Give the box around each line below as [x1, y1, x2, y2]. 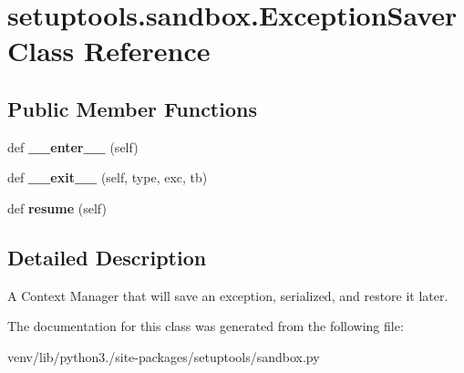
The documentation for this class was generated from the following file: [7, 316, 404, 336]
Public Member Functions [7, 94, 257, 122]
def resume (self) [7, 198, 107, 217]
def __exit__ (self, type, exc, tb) [7, 168, 208, 187]
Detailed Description [7, 243, 207, 271]
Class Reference [7, 32, 211, 69]
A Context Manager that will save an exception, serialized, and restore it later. [7, 285, 449, 305]
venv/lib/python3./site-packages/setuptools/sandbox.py [7, 347, 320, 366]
